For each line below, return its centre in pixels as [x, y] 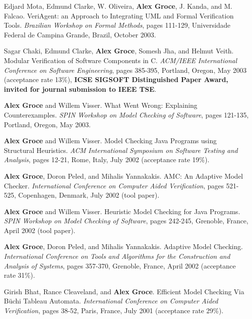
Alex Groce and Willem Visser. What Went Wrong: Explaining [101, 105]
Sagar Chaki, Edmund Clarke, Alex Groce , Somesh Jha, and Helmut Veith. [119, 51]
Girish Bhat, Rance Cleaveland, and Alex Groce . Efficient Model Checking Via [124, 291]
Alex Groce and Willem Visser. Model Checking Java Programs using [110, 141]
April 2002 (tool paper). [40, 230]
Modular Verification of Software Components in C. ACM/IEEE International [120, 60]
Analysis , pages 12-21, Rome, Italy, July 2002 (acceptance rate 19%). [107, 159]
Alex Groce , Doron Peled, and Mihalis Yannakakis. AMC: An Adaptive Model [124, 176]
